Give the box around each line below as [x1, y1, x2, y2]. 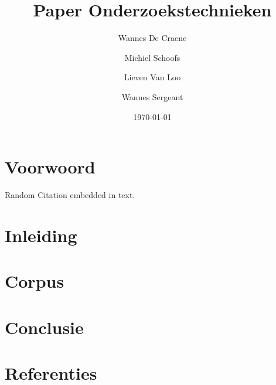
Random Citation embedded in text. [5, 189, 135, 201]
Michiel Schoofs [124, 51, 180, 63]
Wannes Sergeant [121, 90, 183, 103]
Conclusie [5, 315, 84, 339]
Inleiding [5, 223, 77, 247]
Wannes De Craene [118, 32, 187, 44]
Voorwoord [5, 155, 96, 179]
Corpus [5, 269, 64, 293]
